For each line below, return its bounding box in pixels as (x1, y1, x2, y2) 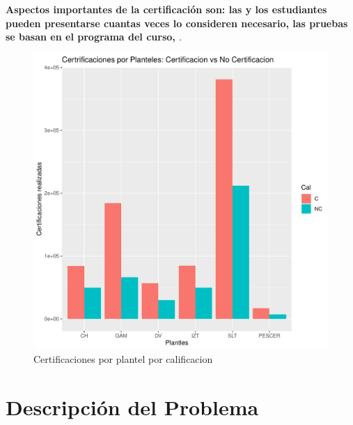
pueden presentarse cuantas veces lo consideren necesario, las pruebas (6, 15, 348, 30)
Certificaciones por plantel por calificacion (33, 352, 213, 366)
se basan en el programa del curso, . (6, 29, 182, 44)
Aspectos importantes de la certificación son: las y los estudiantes (6, 2, 327, 16)
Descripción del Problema (6, 393, 259, 422)
